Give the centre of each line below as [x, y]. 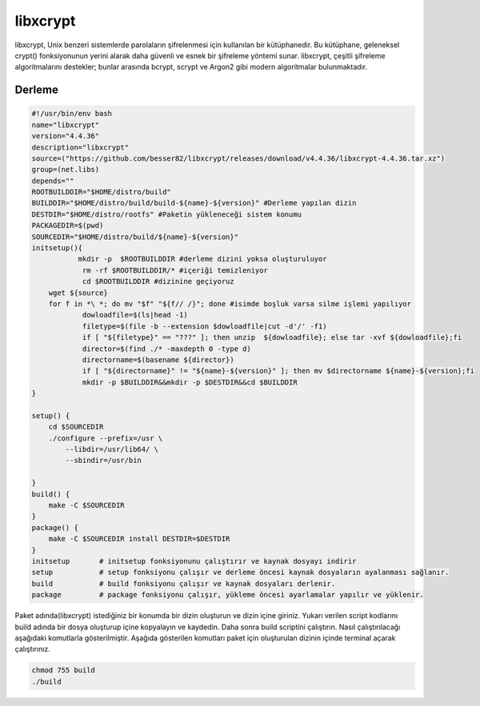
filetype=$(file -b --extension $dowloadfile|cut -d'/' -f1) [204, 326]
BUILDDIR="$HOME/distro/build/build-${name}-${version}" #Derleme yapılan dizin [194, 203]
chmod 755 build [64, 670]
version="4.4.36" [66, 136]
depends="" [53, 181]
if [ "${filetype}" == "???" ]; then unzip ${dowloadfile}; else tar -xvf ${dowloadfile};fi [272, 337]
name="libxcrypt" [66, 125]
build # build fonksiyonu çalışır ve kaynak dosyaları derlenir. [184, 583]
